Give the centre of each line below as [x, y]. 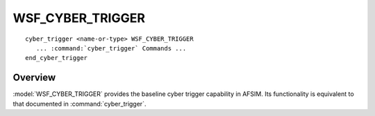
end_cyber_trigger [57, 58]
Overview [34, 78]
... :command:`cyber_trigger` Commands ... [111, 48]
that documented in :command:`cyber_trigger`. [80, 104]
